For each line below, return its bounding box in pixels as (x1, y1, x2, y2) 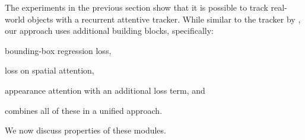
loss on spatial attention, (5, 64, 94, 77)
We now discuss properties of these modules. (5, 124, 166, 136)
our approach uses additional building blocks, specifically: (5, 24, 214, 37)
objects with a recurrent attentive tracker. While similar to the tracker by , (27, 12, 301, 25)
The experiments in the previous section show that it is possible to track (5, 1, 268, 13)
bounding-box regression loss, (5, 44, 112, 56)
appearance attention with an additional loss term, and (5, 84, 205, 96)
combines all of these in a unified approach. (5, 104, 163, 116)
